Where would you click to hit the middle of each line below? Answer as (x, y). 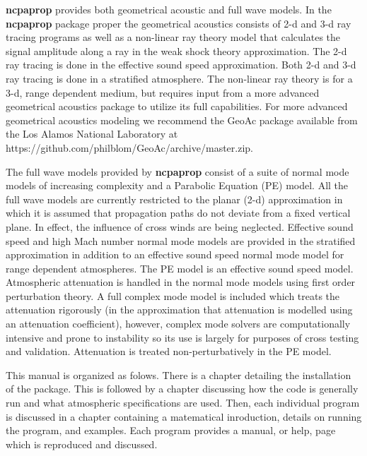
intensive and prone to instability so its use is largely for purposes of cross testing (182, 337)
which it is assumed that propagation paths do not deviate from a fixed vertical (178, 213)
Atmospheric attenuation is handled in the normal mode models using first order (181, 282)
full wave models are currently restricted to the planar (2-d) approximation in (174, 199)
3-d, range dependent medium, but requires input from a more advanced (163, 92)
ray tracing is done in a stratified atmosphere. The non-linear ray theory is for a (179, 78)
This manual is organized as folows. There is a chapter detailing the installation (179, 374)
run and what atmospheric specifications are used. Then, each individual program (183, 403)
